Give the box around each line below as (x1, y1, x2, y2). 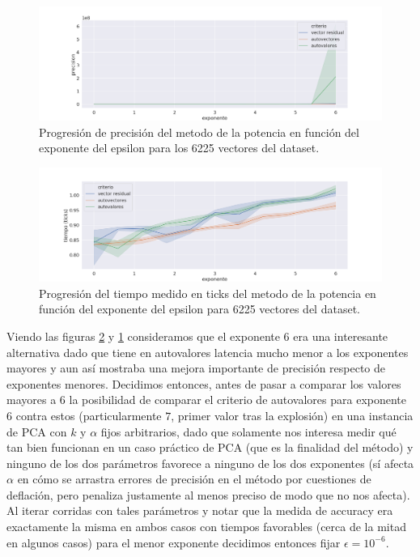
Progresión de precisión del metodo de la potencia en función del (39, 123, 359, 140)
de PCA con (6, 423, 67, 440)
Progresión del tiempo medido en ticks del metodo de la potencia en (39, 284, 376, 301)
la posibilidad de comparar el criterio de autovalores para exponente (69, 391, 407, 408)
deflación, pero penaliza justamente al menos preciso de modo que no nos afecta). (6, 486, 410, 503)
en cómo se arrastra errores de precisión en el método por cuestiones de (17, 470, 371, 487)
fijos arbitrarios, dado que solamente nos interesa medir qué (100, 423, 397, 440)
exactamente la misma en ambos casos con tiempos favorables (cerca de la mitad (6, 518, 406, 535)
